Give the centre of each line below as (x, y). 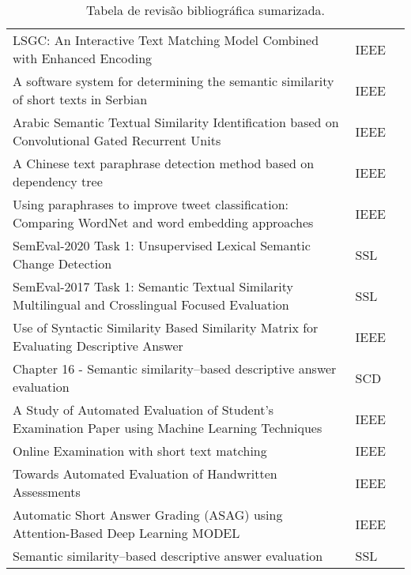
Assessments (47, 492)
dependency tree (58, 181)
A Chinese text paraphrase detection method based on (164, 163)
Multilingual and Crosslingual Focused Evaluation (151, 304)
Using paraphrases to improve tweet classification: (151, 204)
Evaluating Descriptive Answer (98, 346)
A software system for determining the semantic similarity (173, 81)
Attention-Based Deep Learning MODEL (126, 533)
